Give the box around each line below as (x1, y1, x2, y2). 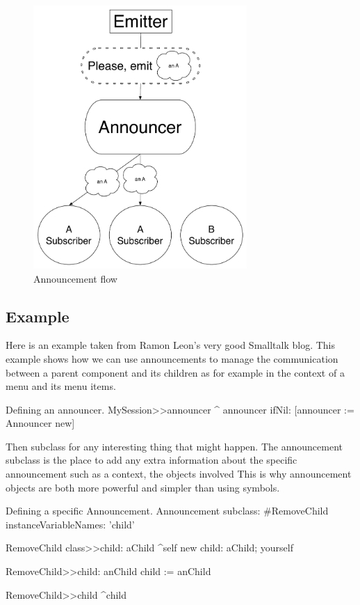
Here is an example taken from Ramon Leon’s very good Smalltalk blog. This (6, 338, 335, 352)
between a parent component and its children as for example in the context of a (6, 365, 345, 379)
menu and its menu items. (6, 379, 116, 393)
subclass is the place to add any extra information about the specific (6, 453, 297, 467)
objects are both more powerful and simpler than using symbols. (6, 480, 280, 494)
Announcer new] (6, 416, 75, 430)
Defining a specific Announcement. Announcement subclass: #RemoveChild (6, 503, 329, 518)
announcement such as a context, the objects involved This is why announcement (6, 466, 352, 481)
